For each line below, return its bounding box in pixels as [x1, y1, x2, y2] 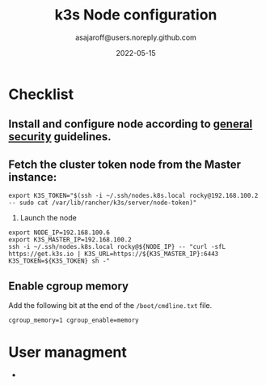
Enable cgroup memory [8, 279, 129, 293]
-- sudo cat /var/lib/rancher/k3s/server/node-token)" [8, 199, 197, 207]
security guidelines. [8, 130, 112, 143]
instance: [8, 170, 57, 184]
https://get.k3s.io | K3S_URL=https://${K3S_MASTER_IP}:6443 [8, 250, 219, 259]
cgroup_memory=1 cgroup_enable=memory [8, 316, 139, 324]
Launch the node [19, 213, 77, 223]
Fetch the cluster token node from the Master [8, 157, 241, 171]
